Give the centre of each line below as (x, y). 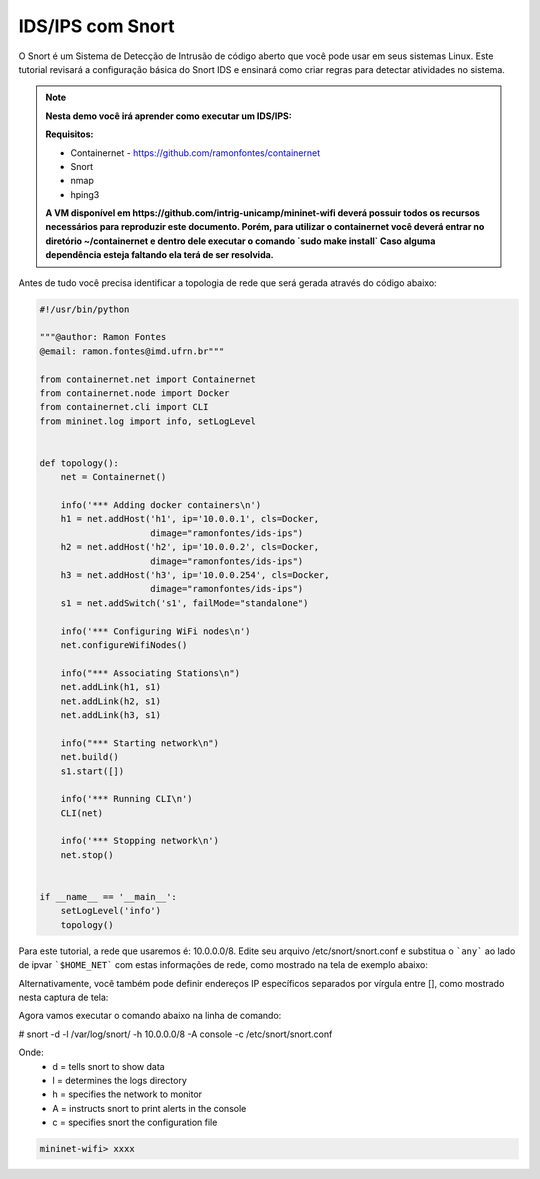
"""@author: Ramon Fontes (103, 337)
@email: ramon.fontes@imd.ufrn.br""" (132, 351)
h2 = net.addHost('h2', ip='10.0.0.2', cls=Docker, (190, 547)
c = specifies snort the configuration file (135, 1122)
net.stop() (87, 854)
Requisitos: (69, 134)
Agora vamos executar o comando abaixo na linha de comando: (150, 1016)
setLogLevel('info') (111, 911)
